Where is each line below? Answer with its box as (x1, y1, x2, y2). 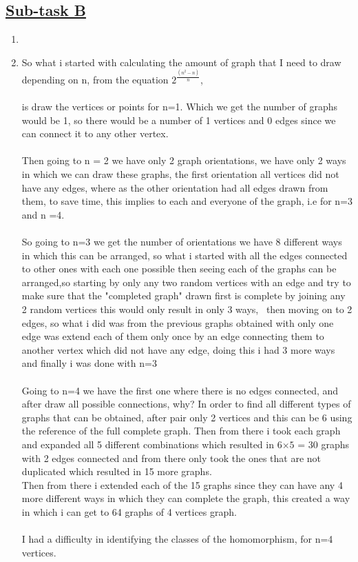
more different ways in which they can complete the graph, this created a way (21, 491, 350, 505)
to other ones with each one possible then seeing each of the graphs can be (21, 261, 337, 276)
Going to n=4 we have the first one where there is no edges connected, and (21, 383, 339, 397)
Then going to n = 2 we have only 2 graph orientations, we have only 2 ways (21, 153, 346, 168)
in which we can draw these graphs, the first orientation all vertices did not (21, 167, 339, 181)
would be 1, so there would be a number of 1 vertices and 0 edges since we (21, 112, 336, 127)
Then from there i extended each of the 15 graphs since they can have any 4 (21, 477, 343, 492)
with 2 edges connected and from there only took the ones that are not (21, 450, 322, 465)
